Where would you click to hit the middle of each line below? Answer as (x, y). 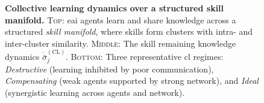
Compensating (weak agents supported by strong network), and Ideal (132, 81)
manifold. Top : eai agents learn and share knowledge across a (121, 19)
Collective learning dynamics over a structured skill (115, 8)
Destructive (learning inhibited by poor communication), (109, 69)
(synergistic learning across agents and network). (95, 92)
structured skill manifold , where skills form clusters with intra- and (129, 31)
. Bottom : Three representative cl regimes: (145, 57)
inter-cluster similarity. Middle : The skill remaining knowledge (121, 43)
